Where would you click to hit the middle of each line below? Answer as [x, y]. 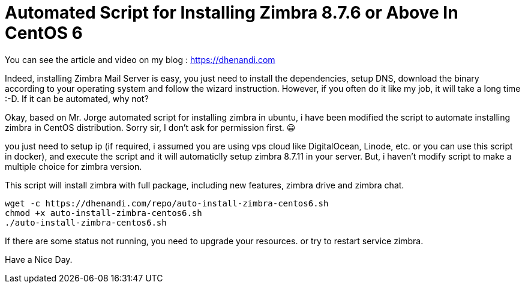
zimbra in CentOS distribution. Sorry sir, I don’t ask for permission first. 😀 [150, 127]
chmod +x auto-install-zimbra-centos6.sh [103, 213]
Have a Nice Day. [39, 259]
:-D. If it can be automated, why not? [77, 98]
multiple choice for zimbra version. [73, 166]
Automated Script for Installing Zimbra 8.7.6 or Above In [232, 13]
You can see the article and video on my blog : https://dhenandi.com [140, 59]
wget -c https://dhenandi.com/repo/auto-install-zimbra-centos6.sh [167, 203]
